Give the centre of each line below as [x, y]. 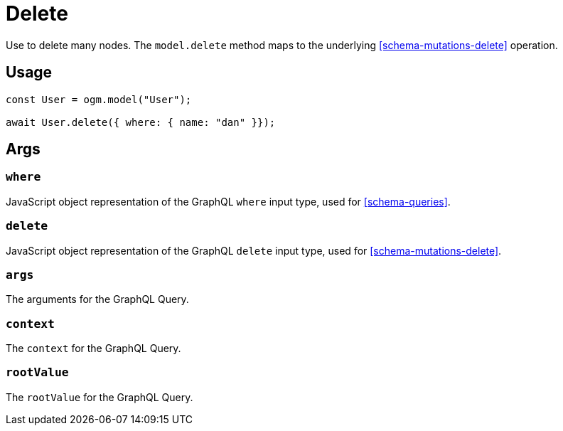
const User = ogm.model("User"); [99, 99]
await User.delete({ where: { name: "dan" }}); [141, 122]
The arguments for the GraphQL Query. [97, 299]
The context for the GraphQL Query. [93, 348]
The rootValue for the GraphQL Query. [100, 397]
